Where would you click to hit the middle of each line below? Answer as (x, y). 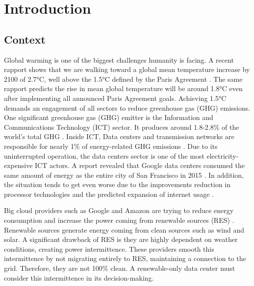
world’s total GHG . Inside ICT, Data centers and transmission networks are (119, 136)
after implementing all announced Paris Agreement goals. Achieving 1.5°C (115, 98)
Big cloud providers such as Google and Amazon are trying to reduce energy (119, 210)
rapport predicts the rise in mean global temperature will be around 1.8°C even (123, 88)
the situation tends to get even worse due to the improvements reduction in (117, 184)
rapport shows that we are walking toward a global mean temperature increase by (127, 69)
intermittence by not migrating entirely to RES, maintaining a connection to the (125, 258)
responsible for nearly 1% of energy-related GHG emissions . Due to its (111, 146)
